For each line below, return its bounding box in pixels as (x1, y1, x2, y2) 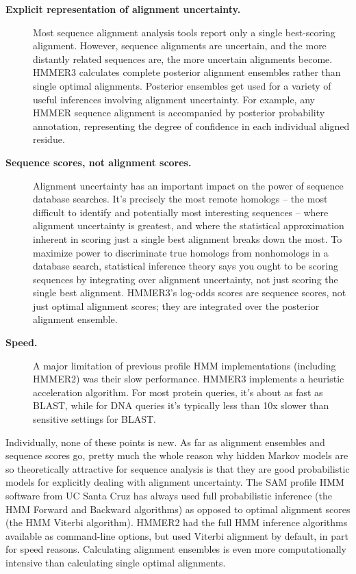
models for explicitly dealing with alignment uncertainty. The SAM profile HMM (5, 475, 344, 489)
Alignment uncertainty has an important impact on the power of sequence (33, 178, 344, 192)
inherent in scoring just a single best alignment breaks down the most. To (33, 231, 342, 246)
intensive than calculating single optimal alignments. (5, 555, 226, 569)
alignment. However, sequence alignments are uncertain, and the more (33, 38, 327, 53)
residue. (33, 132, 65, 146)
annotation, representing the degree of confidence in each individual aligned (33, 118, 350, 133)
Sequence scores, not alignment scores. (5, 155, 192, 169)
